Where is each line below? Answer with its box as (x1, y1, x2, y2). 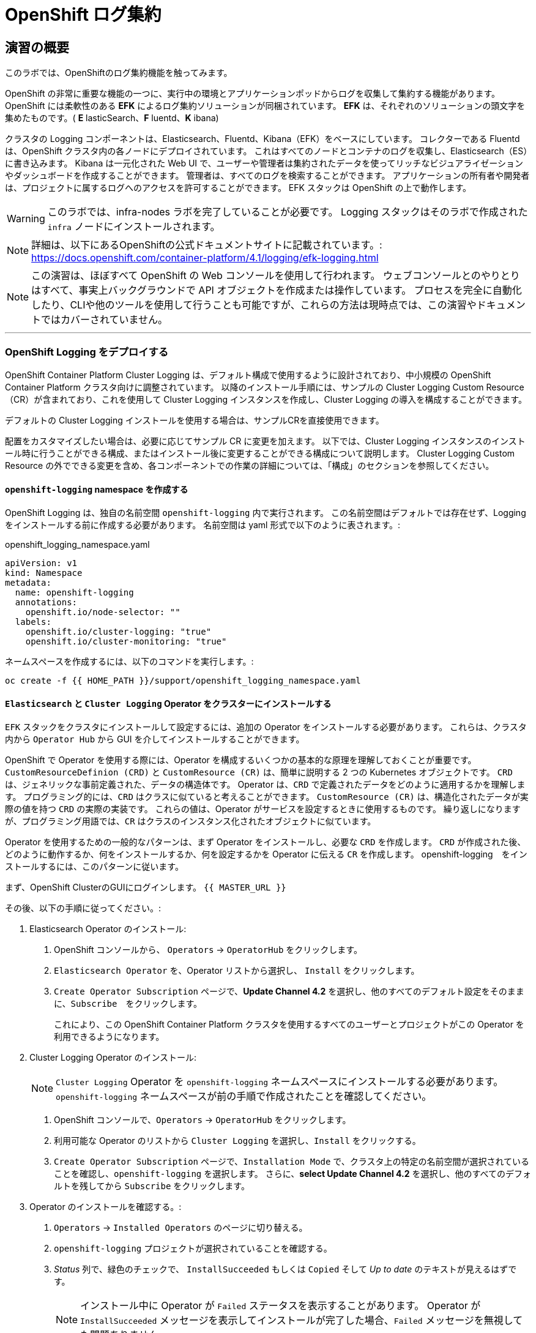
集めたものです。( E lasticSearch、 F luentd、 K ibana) (5, 113, 219, 124)
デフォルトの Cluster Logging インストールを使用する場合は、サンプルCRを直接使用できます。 (5, 414, 384, 425)
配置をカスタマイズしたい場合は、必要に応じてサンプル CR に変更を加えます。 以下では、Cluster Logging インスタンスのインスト (5, 435, 526, 446)
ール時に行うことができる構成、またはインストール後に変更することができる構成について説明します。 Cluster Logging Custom (5, 447, 515, 458)
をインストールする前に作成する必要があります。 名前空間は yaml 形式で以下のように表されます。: (5, 520, 401, 531)
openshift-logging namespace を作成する (5, 484, 188, 495)
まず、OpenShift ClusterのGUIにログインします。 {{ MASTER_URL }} (5, 882, 286, 893)
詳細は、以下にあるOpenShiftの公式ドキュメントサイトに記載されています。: (31, 239, 382, 252)
